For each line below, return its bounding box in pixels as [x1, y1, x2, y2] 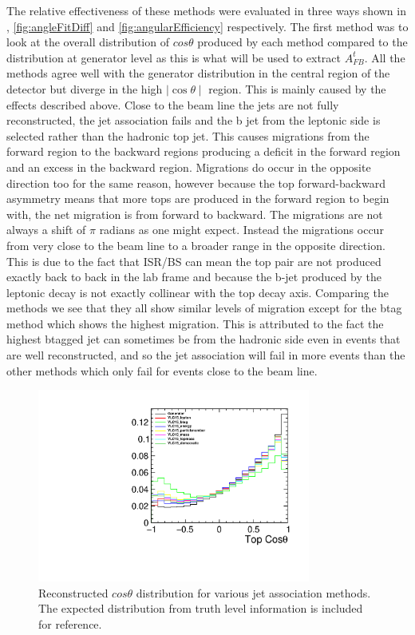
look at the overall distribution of [6, 34, 169, 50]
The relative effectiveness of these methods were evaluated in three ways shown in [6, 2, 406, 18]
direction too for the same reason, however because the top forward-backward [6, 174, 385, 191]
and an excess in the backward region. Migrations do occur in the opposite [6, 158, 371, 175]
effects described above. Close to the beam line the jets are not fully [6, 96, 339, 113]
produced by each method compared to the [197, 34, 408, 50]
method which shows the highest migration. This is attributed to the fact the [6, 315, 384, 331]
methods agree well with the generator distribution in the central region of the [6, 65, 390, 81]
